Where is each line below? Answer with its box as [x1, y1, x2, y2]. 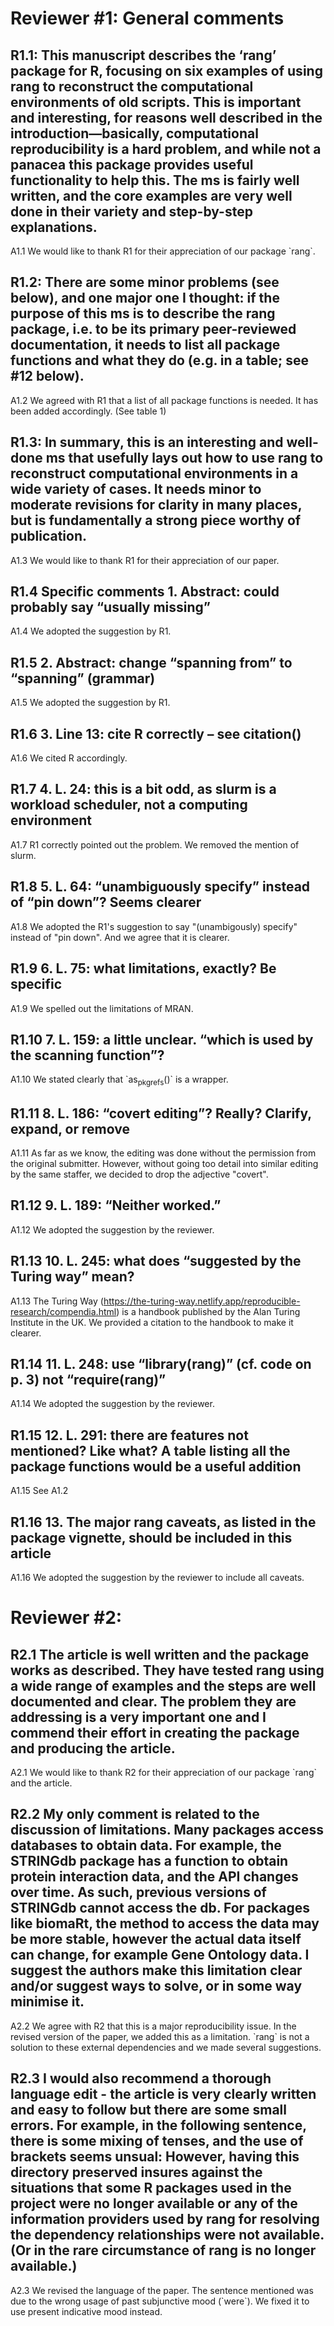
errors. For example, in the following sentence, [10, 2117, 307, 2134]
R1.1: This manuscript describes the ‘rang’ [10, 47, 277, 64]
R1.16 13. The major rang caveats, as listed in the [10, 1513, 317, 1531]
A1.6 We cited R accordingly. [10, 752, 128, 764]
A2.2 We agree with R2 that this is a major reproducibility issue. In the [10, 2020, 297, 2032]
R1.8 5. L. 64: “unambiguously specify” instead [10, 878, 311, 896]
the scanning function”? [10, 1047, 165, 1064]
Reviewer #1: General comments [10, 7, 285, 30]
